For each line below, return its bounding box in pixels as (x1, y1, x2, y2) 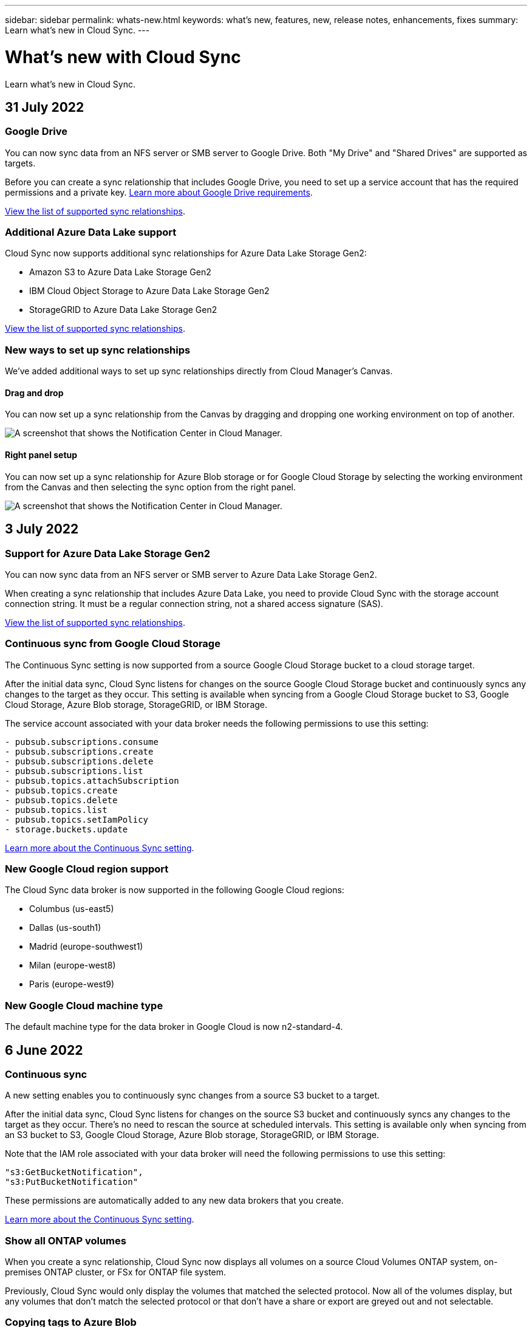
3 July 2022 (5, 521, 79, 537)
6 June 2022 (5, 1042, 83, 1058)
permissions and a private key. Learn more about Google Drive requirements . (5, 187, 313, 197)
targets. (5, 157, 36, 168)
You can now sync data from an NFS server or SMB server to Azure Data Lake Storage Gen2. (5, 569, 377, 580)
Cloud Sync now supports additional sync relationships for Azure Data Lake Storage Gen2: (5, 248, 367, 259)
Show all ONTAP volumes (5, 1234, 126, 1247)
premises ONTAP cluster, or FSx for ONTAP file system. (5, 1267, 227, 1278)
